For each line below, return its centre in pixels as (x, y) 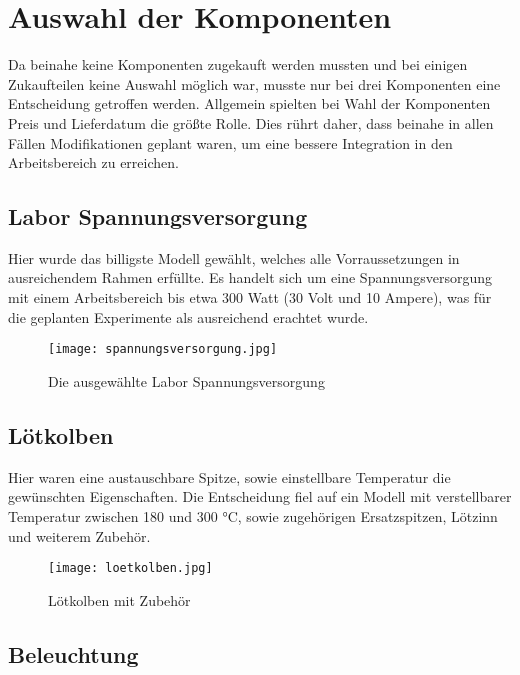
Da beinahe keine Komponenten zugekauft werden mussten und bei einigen (238, 64)
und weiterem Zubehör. (79, 535)
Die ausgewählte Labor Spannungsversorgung (186, 380)
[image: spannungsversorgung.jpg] (163, 349)
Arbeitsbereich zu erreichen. (93, 162)
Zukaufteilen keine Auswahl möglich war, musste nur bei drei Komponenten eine (254, 83)
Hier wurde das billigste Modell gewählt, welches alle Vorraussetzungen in (234, 257)
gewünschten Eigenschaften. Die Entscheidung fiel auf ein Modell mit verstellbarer (260, 496)
